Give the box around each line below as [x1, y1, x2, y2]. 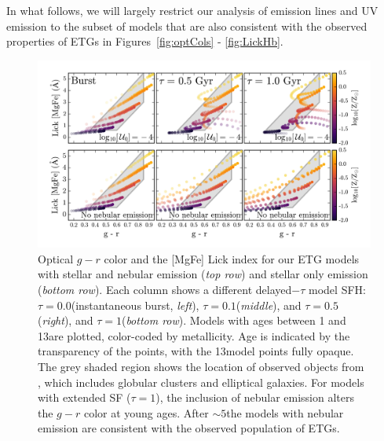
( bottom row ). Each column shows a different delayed [38, 281, 292, 298]
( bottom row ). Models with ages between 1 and [121, 312, 346, 329]
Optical [38, 250, 74, 266]
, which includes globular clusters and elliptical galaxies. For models [38, 373, 364, 390]
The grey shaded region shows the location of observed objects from [38, 358, 364, 375]
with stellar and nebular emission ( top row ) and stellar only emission [38, 266, 368, 282]
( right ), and [38, 312, 93, 329]
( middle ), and [236, 296, 302, 313]
